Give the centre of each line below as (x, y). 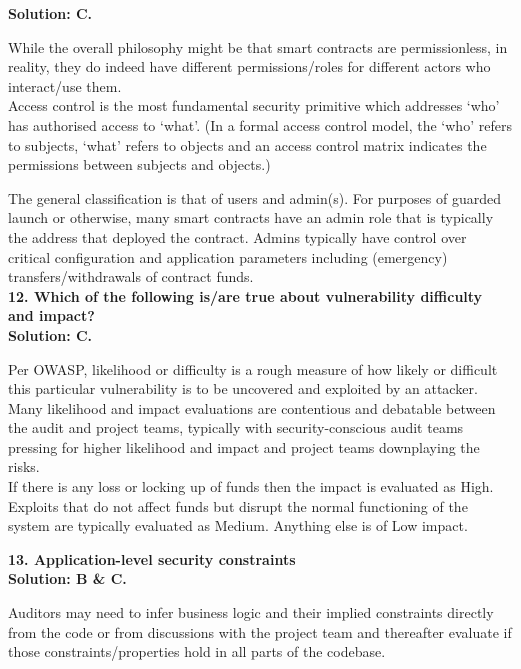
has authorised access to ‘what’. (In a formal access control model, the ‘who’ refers (260, 124)
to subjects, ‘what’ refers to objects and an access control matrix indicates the (247, 144)
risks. (24, 466)
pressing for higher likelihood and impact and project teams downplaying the (244, 446)
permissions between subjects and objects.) (139, 164)
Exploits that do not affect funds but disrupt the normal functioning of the (238, 505)
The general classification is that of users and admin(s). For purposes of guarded (254, 197)
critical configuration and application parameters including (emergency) (228, 256)
